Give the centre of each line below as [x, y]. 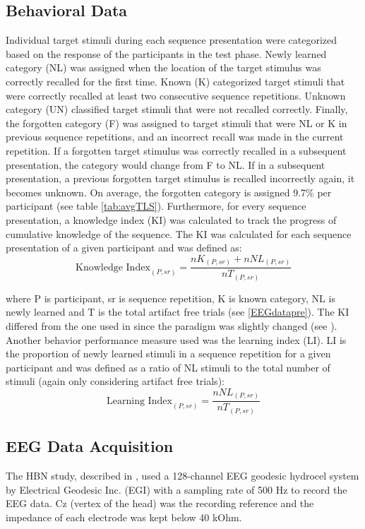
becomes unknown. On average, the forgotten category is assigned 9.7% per [169, 192]
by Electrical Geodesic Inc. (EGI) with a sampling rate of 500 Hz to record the [176, 489]
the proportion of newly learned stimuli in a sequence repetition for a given [168, 353]
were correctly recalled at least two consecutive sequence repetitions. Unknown [176, 95]
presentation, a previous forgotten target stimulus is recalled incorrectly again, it [180, 178]
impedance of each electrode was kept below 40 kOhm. [124, 517]
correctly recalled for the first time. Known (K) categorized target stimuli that [175, 81]
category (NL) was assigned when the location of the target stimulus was [163, 67]
